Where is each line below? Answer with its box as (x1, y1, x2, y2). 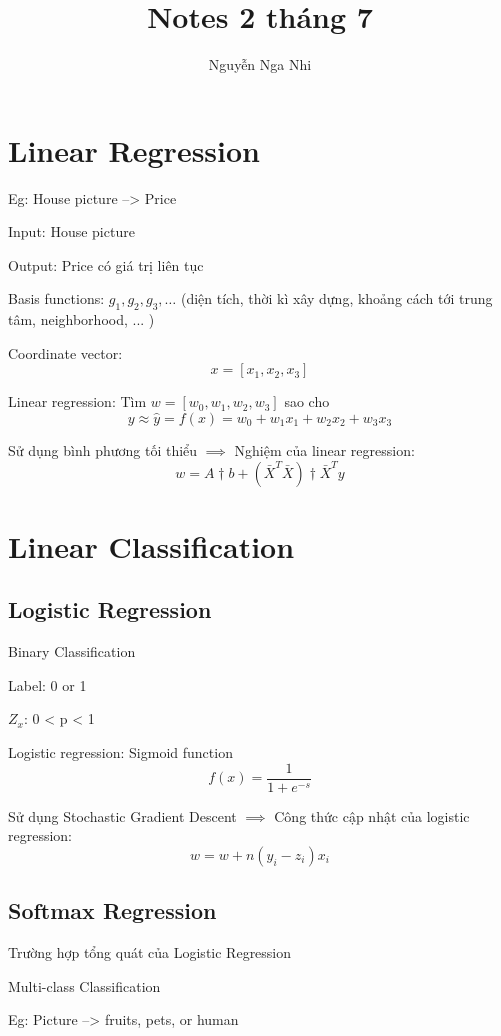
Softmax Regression (8, 895, 217, 926)
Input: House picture (8, 221, 135, 242)
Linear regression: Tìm (8, 391, 147, 412)
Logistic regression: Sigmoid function (8, 741, 233, 762)
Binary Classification (8, 641, 136, 662)
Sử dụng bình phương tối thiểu (8, 440, 198, 461)
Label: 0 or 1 (8, 674, 87, 695)
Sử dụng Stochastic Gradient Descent (8, 805, 237, 826)
